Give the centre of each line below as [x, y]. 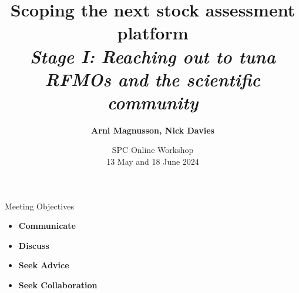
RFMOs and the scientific [153, 79]
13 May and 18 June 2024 [153, 162]
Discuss [34, 245]
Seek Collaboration [58, 285]
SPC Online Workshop [153, 150]
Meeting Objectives [39, 206]
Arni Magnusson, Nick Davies [153, 130]
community [153, 102]
